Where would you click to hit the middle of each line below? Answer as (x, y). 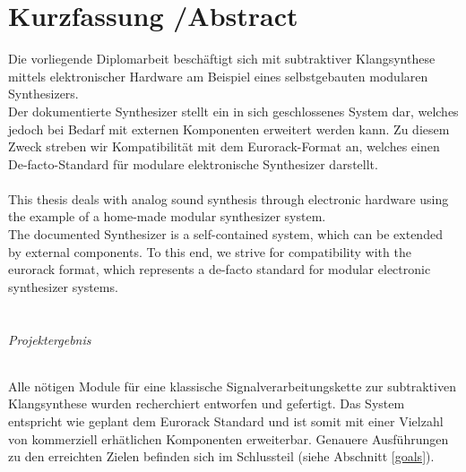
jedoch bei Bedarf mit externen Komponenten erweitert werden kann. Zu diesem (229, 129)
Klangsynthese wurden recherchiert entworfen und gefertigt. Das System (207, 403)
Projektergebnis (50, 339)
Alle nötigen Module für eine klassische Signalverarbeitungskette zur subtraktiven (232, 386)
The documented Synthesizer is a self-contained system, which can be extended (225, 234)
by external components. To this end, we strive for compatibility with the (210, 251)
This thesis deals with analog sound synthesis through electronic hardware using (229, 198)
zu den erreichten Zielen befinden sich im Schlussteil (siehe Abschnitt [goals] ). (221, 456)
